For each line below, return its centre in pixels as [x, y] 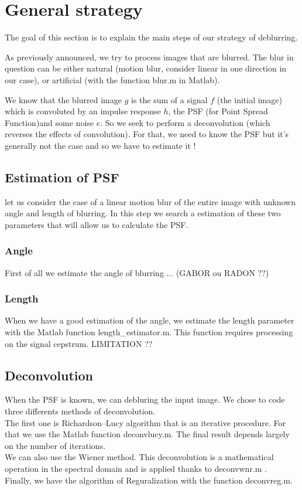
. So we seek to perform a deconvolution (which [185, 122]
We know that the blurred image [63, 99]
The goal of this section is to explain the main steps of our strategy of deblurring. [151, 37]
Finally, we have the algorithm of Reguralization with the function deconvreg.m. [149, 480]
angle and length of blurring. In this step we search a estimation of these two [143, 213]
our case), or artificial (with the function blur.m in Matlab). [112, 79]
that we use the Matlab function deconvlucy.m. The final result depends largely [147, 434]
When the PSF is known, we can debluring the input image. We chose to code [145, 399]
